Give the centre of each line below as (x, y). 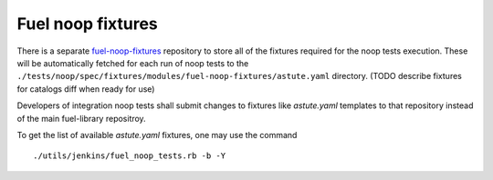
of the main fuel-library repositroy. (81, 118)
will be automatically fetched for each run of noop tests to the (133, 63)
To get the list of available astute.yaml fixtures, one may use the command (157, 135)
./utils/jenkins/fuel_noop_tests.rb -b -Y (130, 156)
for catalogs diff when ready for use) (86, 89)
